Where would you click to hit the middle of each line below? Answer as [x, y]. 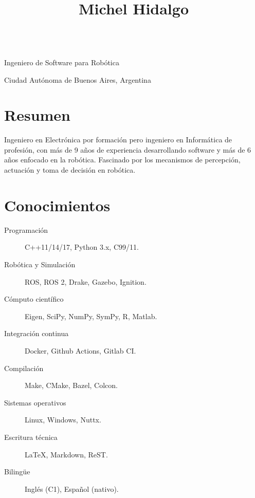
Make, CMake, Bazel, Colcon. [71, 385]
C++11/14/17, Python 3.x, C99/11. [82, 247]
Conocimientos [57, 205]
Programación [26, 229]
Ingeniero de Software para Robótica [62, 62]
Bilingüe [17, 472]
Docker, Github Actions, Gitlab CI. [80, 350]
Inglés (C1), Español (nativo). [72, 488]
